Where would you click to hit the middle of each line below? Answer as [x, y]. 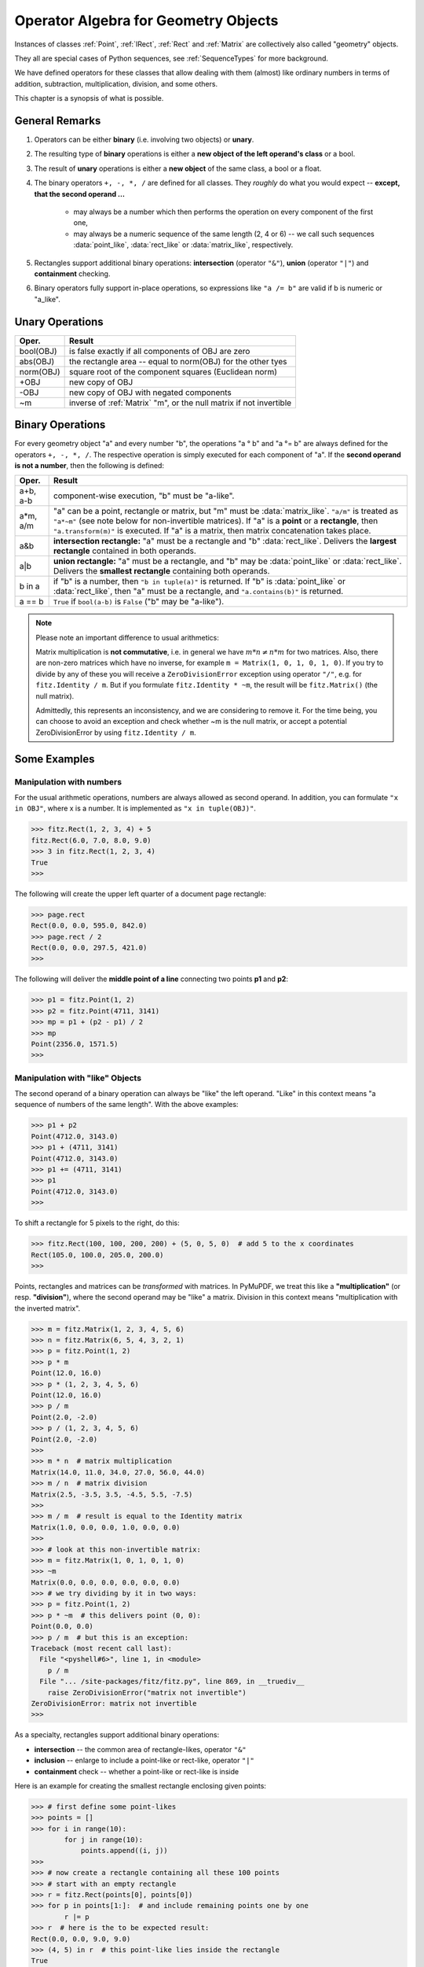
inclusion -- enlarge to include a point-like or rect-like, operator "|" [144, 1760]
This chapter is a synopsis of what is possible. [89, 98]
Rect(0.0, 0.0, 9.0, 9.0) [81, 1939]
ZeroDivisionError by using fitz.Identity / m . [116, 733]
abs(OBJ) [37, 361]
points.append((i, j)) [124, 1851]
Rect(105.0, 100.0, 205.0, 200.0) [97, 1255]
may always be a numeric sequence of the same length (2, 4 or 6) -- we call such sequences [224, 234]
